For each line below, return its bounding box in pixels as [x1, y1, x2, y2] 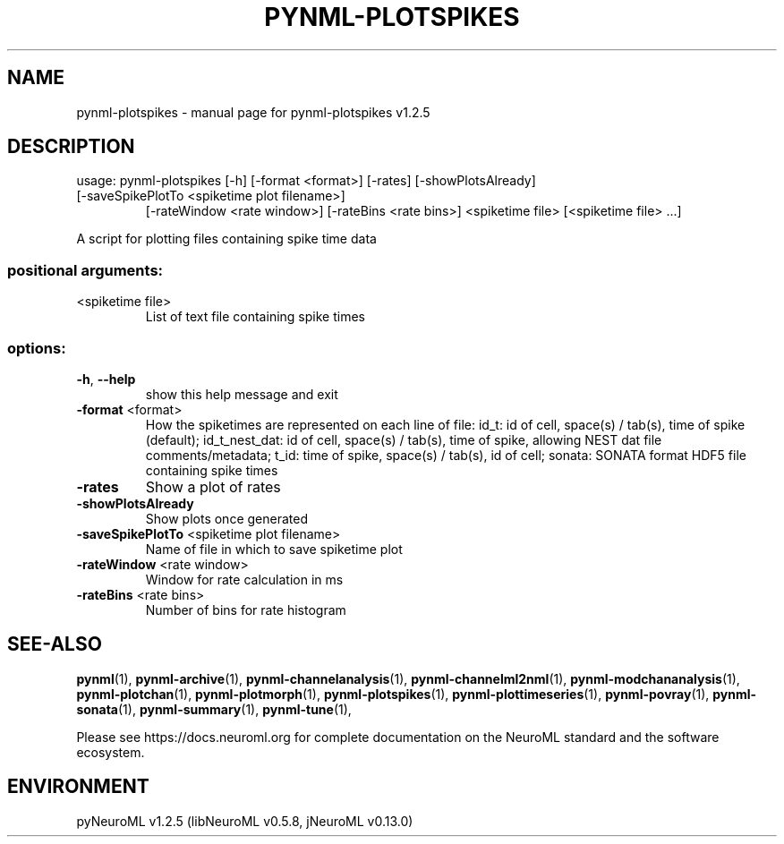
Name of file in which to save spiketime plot [145, 541, 403, 557]
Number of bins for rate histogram [145, 601, 346, 618]
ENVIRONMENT [7, 775, 149, 798]
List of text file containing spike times [145, 309, 365, 325]
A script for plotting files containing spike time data [76, 231, 377, 247]
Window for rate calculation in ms [145, 571, 344, 587]
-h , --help [76, 371, 136, 387]
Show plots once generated [145, 510, 308, 526]
